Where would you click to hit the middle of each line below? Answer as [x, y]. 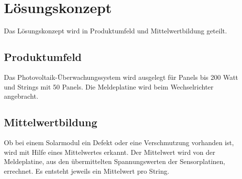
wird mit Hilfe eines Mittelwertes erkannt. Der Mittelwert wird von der [110, 152]
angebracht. [21, 96]
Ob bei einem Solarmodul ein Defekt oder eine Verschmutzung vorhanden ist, [119, 142]
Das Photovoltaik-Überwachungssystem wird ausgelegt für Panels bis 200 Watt [121, 77]
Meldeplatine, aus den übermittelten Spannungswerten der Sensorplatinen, [115, 161]
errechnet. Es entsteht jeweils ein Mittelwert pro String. [87, 171]
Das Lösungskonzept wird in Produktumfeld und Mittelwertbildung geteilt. [115, 31]
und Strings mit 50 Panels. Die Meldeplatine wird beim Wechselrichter [109, 86]
